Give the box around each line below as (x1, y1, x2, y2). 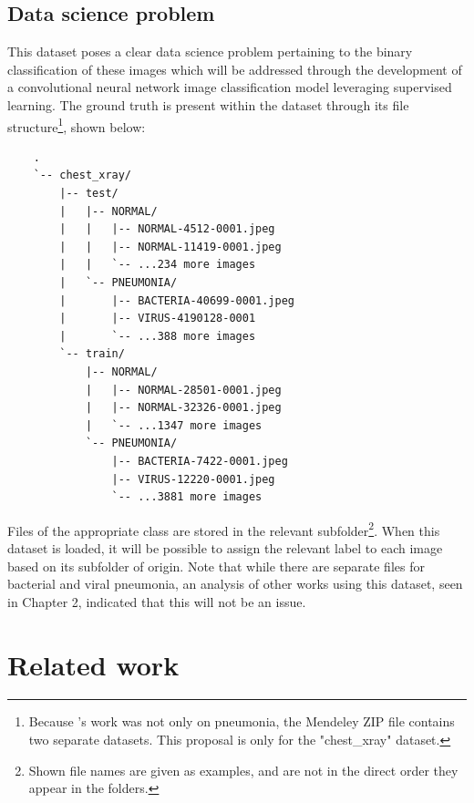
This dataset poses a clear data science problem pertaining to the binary (7, 42, 413, 61)
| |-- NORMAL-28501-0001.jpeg (85, 383, 282, 396)
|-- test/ (59, 187, 118, 201)
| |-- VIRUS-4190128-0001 (59, 312, 256, 325)
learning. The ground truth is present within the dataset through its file (7, 95, 409, 114)
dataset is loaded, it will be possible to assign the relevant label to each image (7, 538, 443, 557)
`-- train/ (59, 347, 125, 361)
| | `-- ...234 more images (59, 258, 256, 272)
